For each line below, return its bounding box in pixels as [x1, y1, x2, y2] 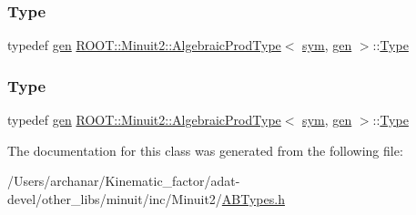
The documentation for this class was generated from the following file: [7, 140, 403, 159]
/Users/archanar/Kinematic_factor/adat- [7, 171, 240, 190]
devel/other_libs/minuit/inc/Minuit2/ [7, 189, 222, 208]
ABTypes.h [221, 189, 285, 208]
